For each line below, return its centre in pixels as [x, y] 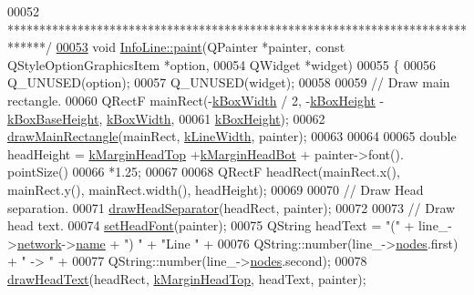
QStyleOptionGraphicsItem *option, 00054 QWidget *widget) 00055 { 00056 [222, 64]
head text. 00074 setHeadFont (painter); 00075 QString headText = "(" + [211, 225]
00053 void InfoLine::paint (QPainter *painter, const [201, 47]
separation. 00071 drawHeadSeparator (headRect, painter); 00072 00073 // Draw [232, 207]
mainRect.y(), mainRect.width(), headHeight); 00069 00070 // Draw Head [216, 189]
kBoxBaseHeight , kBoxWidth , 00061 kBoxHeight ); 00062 [166, 118]
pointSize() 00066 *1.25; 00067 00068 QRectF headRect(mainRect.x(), [204, 172]
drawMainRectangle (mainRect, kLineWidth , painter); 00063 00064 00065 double [232, 136]
